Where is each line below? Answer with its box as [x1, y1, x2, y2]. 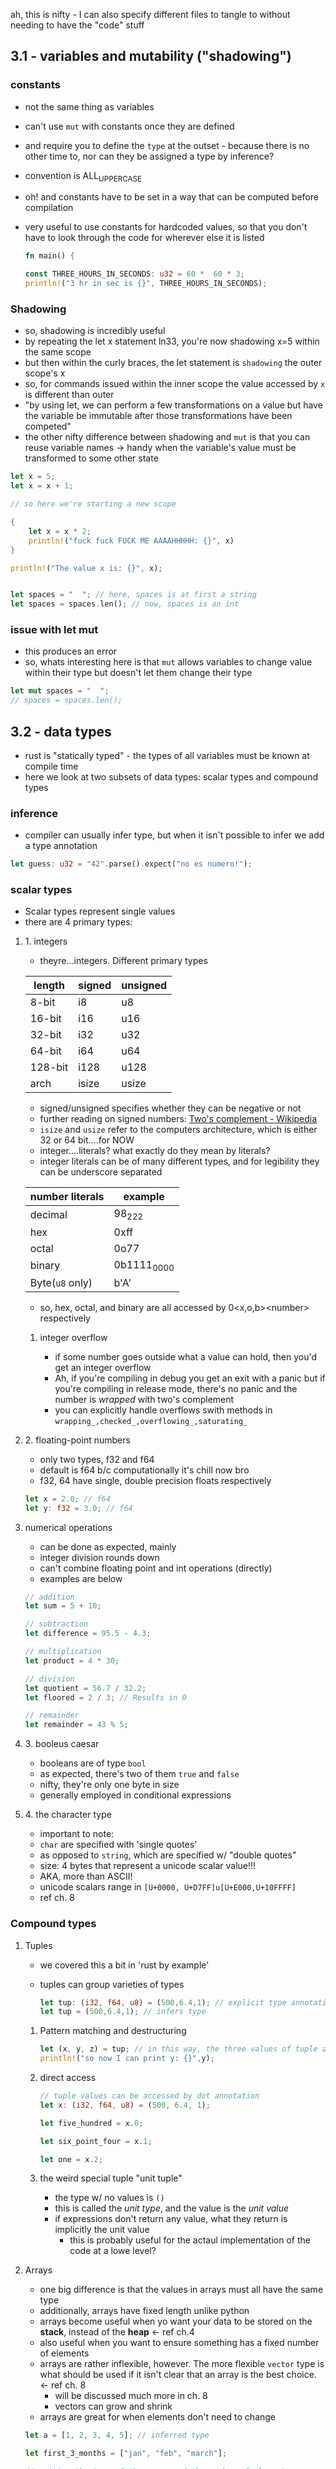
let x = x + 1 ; [10, 481, 74, 491]
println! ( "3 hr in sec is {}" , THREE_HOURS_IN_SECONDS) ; [24, 279, 268, 289]
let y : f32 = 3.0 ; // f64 [24, 1503, 133, 1513]
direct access [39, 2072, 97, 2084]
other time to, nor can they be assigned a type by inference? [24, 150, 275, 162]
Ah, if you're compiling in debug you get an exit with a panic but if [54, 1372, 326, 1384]
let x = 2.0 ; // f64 [24, 1494, 111, 1504]
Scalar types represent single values [24, 905, 176, 918]
